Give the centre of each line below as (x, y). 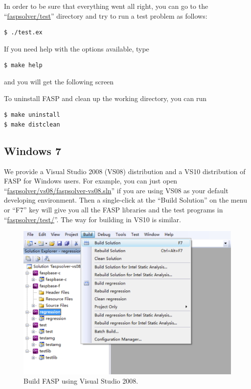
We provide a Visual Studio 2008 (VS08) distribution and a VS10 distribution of (125, 171)
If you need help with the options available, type (77, 48)
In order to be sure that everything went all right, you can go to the (106, 6)
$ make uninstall (32, 115)
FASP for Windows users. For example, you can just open (91, 181)
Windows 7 (33, 150)
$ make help (23, 65)
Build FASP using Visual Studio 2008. (81, 381)
